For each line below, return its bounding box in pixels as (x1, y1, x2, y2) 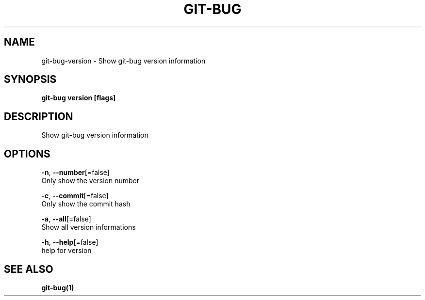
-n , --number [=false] (41, 168, 110, 177)
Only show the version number (41, 176, 140, 185)
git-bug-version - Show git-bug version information (41, 56, 206, 65)
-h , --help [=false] (41, 238, 98, 247)
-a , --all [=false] (41, 215, 91, 223)
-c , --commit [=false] (41, 191, 109, 200)
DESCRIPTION (4, 110, 73, 123)
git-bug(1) (41, 283, 74, 292)
